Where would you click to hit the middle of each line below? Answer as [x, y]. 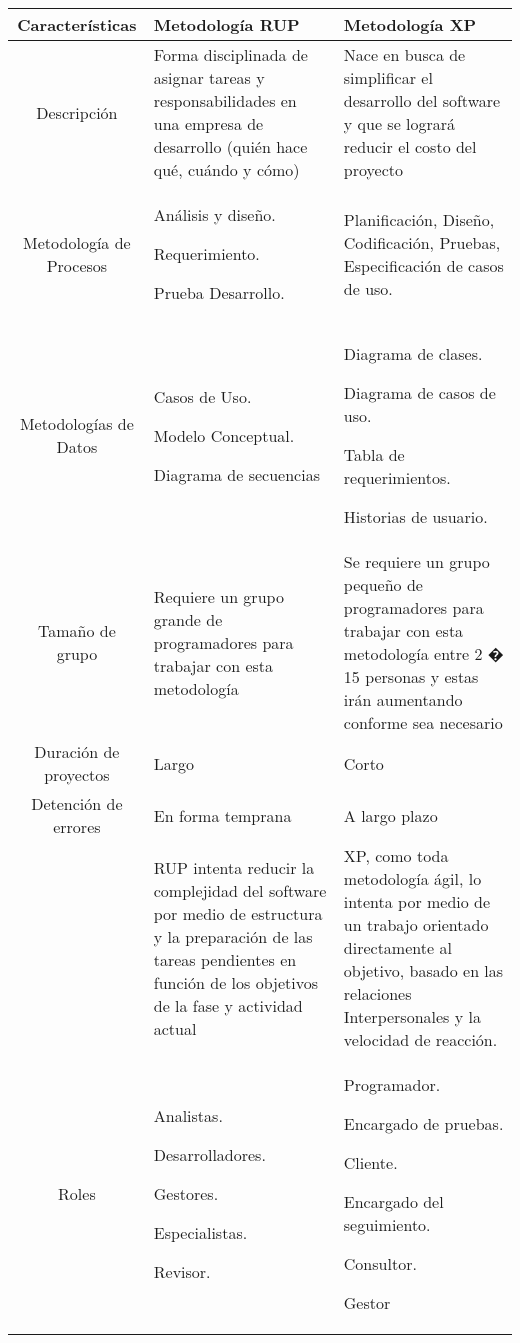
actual [175, 1028]
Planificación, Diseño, [419, 219]
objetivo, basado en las [423, 970]
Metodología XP [410, 24]
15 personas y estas [411, 676]
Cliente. [370, 1162]
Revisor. [182, 1271]
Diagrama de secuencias [236, 474]
